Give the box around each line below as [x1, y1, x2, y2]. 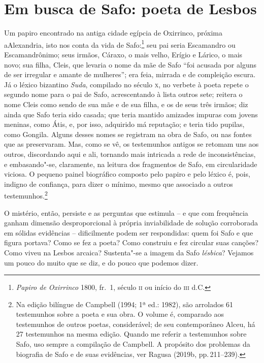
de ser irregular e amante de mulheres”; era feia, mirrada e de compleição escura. [4, 69, 256, 80]
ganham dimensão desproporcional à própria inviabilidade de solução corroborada [4, 217, 258, 228]
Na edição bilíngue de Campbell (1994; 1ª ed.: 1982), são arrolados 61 [16, 299, 234, 309]
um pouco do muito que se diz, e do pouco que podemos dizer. [4, 257, 199, 268]
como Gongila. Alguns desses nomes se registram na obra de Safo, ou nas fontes [4, 128, 252, 139]
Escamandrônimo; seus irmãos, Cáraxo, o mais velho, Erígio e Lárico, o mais [4, 49, 243, 59]
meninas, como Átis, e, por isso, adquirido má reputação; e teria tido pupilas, [4, 119, 245, 129]
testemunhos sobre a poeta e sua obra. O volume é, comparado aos [16, 309, 224, 319]
